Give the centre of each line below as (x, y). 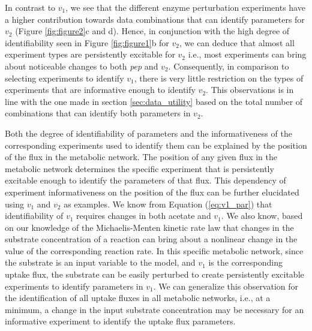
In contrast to (30, 7)
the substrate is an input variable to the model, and (100, 262)
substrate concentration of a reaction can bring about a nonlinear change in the (151, 239)
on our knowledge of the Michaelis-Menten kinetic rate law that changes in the (149, 227)
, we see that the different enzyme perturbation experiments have (185, 7)
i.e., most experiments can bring (247, 54)
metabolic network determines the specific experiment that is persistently (139, 168)
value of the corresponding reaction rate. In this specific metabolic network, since (154, 250)
